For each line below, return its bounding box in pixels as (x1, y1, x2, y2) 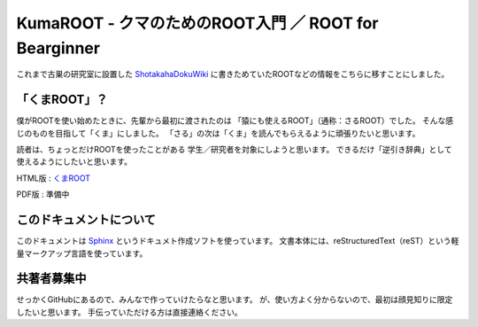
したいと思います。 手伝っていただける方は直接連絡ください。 (16, 307, 243, 317)
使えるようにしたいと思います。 (16, 156, 133, 167)
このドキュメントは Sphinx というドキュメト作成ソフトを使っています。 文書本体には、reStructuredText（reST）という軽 (16, 236, 459, 246)
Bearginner (16, 38, 101, 58)
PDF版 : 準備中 (16, 189, 70, 199)
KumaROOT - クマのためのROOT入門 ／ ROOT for (16, 13, 379, 33)
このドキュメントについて (16, 213, 157, 228)
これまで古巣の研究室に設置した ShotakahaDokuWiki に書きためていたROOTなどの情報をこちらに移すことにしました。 (16, 69, 450, 80)
